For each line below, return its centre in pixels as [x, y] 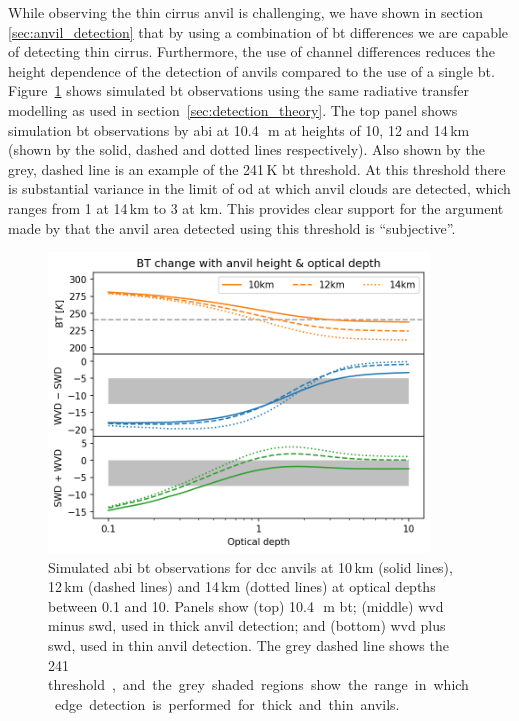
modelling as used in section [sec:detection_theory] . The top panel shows [233, 109]
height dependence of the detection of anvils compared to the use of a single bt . [251, 70]
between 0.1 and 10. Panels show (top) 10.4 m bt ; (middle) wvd [246, 605]
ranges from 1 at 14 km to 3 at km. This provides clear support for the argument [256, 207]
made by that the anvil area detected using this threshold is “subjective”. [232, 227]
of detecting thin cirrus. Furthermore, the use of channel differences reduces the [251, 51]
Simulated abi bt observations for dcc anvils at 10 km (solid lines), [250, 566]
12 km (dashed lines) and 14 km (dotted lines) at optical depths [242, 586]
